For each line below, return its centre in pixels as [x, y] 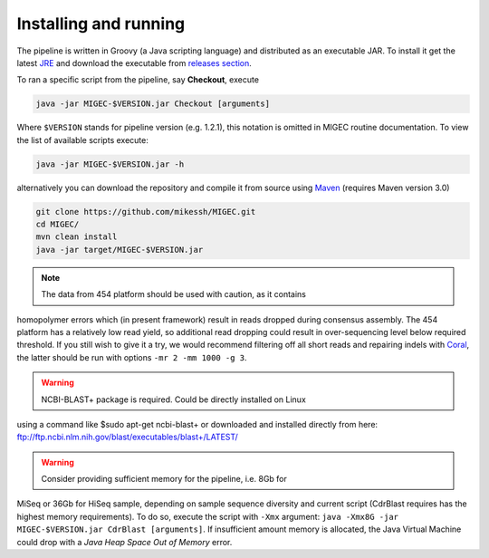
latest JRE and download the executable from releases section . [134, 63]
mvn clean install [77, 237]
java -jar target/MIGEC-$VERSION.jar [120, 250]
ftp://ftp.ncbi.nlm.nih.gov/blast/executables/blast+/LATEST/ [128, 437]
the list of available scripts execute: [82, 139]
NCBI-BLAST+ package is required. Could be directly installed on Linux [174, 399]
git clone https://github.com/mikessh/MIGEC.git [146, 212]
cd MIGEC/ [58, 225]
